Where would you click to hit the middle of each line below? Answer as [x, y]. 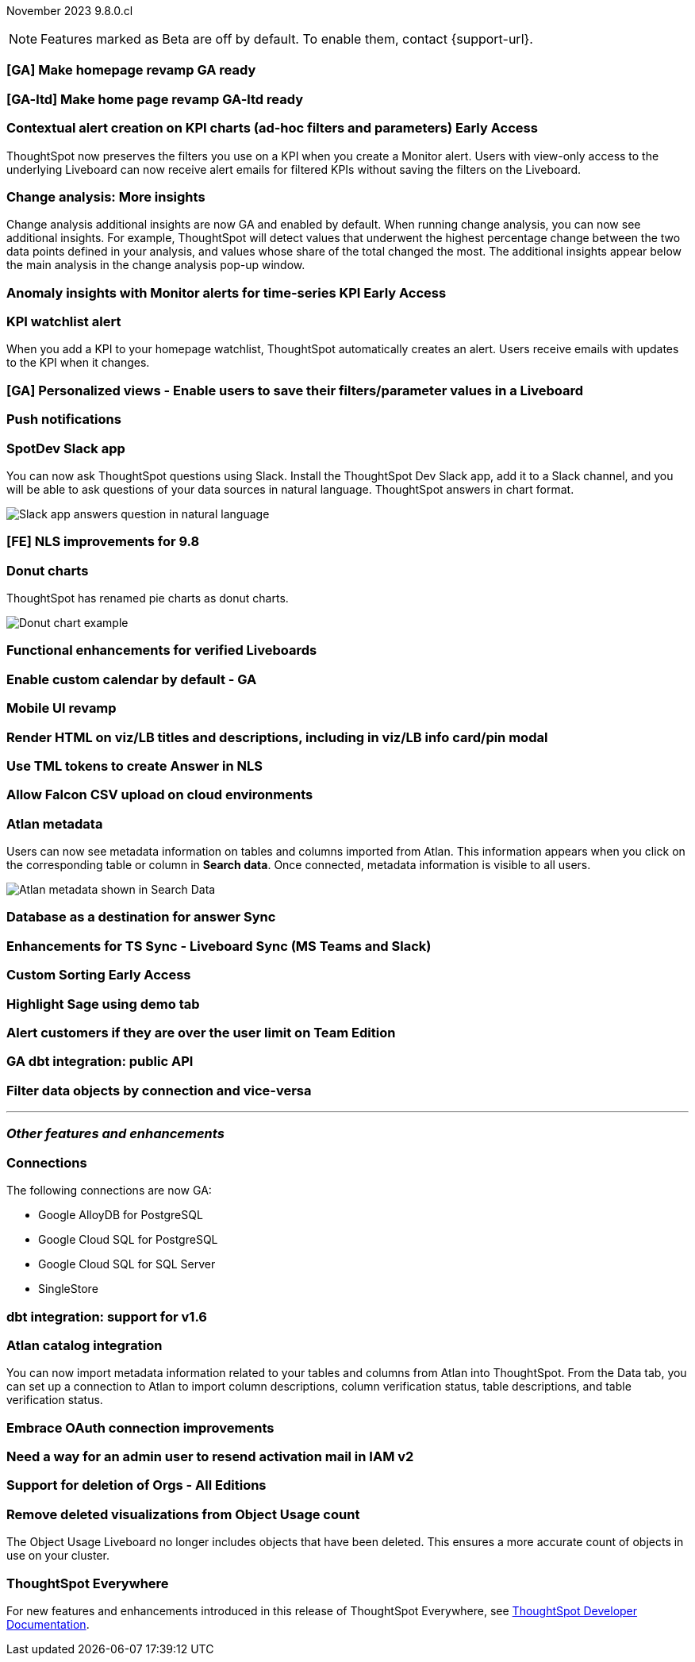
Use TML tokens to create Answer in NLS [134, 766]
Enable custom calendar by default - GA [132, 679]
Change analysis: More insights [106, 196]
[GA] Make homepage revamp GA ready [131, 70]
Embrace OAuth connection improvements [140, 1427]
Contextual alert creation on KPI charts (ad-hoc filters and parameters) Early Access [272, 128]
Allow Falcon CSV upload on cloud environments [160, 795]
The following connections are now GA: [109, 1191]
